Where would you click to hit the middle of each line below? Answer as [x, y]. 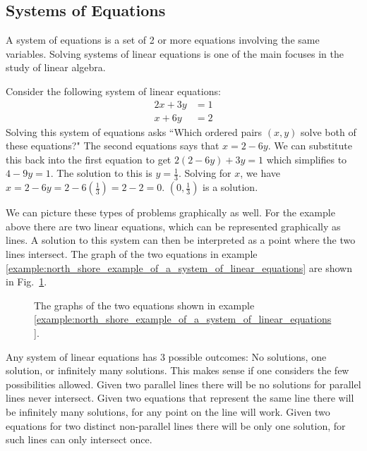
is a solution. [230, 187]
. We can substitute [310, 146]
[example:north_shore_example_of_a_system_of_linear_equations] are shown [179, 267]
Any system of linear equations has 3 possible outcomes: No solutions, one [166, 356]
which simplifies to [307, 159]
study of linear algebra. [56, 67]
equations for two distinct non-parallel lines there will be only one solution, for [176, 425]
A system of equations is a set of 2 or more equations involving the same [163, 40]
